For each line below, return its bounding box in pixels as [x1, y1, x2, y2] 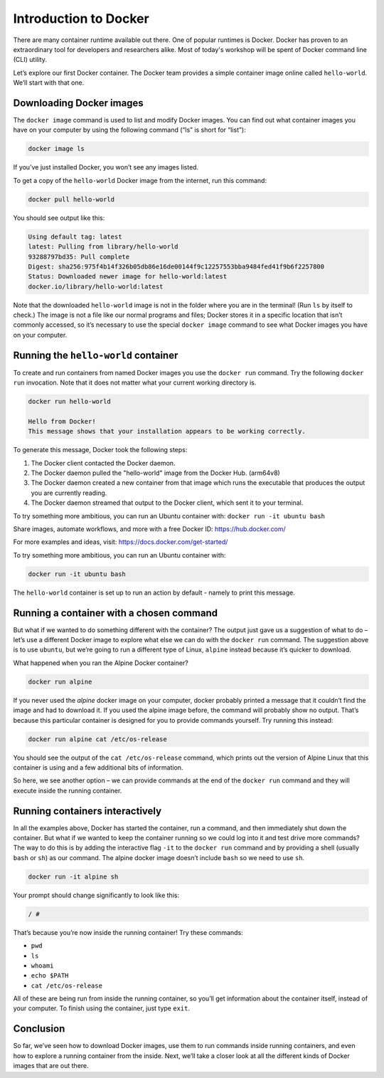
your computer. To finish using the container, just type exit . [13, 1004, 190, 1012]
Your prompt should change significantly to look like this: [13, 891, 180, 899]
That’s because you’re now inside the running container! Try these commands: [13, 928, 243, 936]
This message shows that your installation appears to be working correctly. [28, 427, 306, 436]
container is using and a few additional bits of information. [13, 763, 183, 772]
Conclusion [13, 1022, 65, 1035]
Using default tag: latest [28, 232, 122, 241]
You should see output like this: [13, 214, 105, 222]
